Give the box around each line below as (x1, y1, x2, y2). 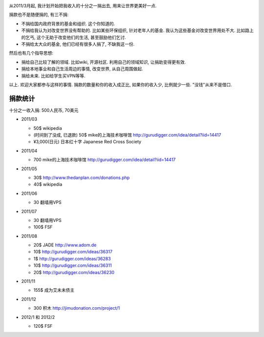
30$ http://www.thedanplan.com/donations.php (33, 175, 130, 180)
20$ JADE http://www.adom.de (33, 242, 97, 248)
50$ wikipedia (33, 125, 62, 131)
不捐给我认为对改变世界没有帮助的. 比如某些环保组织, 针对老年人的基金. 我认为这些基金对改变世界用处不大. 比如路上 (21, 27, 254, 34)
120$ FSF (33, 323, 53, 329)
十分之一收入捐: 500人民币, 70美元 (9, 107, 79, 113)
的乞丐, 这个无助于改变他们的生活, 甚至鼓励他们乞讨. (21, 34, 126, 40)
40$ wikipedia (33, 181, 63, 187)
